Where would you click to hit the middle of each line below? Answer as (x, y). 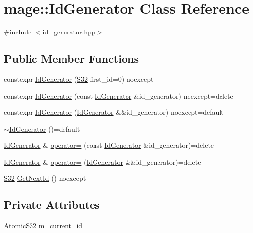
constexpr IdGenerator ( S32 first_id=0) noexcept (79, 79)
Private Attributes (52, 205)
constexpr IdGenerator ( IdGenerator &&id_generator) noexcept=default (114, 112)
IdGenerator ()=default (45, 128)
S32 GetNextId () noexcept (45, 178)
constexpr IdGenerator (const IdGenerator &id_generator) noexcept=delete (119, 95)
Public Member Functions (71, 58)
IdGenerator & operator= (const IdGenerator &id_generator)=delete (109, 145)
